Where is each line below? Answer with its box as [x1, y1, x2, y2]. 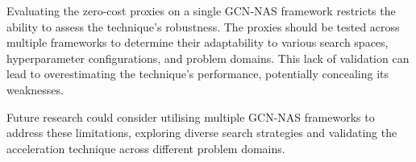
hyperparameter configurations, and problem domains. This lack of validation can [6, 49, 410, 66]
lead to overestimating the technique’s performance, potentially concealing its [6, 65, 389, 82]
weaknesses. [6, 81, 64, 98]
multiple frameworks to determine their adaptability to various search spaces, [6, 34, 389, 51]
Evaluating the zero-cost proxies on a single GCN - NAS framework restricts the [6, 2, 396, 19]
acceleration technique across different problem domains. [6, 139, 285, 156]
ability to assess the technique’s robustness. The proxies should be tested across [6, 18, 400, 35]
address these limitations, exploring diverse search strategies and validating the [6, 124, 397, 141]
